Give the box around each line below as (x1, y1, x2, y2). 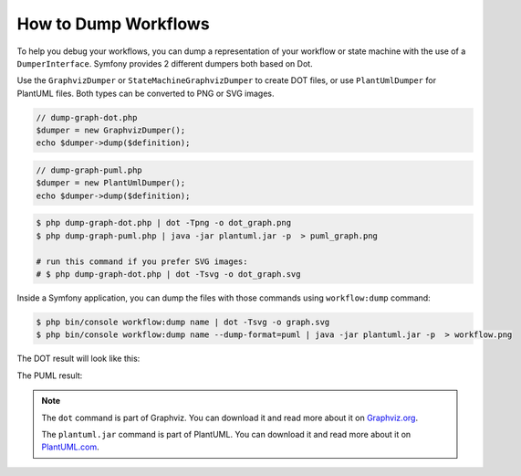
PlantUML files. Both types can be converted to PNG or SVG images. (16, 88, 275, 99)
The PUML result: (16, 370, 83, 381)
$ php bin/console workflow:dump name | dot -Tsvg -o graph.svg (36, 316, 330, 327)
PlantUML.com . (41, 441, 99, 452)
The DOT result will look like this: (16, 353, 141, 365)
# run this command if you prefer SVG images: (36, 256, 248, 267)
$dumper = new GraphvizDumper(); (36, 125, 186, 136)
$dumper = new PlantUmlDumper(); (36, 178, 186, 188)
